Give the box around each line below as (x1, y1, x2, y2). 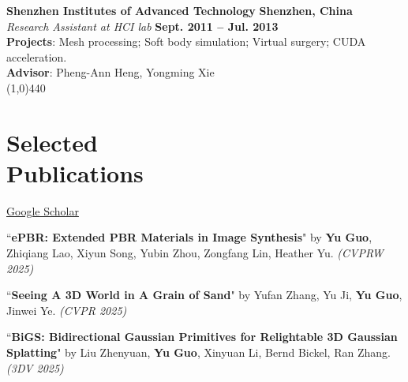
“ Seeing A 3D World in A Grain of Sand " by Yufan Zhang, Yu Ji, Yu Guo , (6, 286, 402, 303)
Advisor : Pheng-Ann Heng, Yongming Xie (6, 64, 215, 81)
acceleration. (6, 48, 67, 65)
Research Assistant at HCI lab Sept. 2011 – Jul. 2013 (6, 17, 279, 34)
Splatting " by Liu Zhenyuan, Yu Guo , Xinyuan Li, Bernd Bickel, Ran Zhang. (6, 344, 391, 361)
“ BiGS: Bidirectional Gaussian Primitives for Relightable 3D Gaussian (6, 328, 398, 345)
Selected (6, 125, 98, 158)
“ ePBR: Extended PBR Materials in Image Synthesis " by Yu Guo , (6, 229, 372, 245)
